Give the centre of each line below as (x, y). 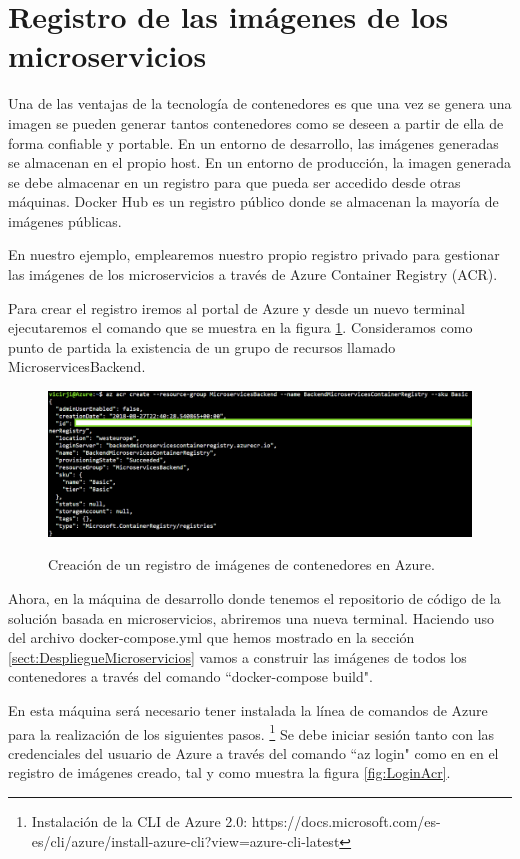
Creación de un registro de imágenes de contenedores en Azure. (241, 564)
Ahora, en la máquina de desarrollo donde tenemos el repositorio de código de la (254, 597)
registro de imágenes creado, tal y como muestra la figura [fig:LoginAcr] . (229, 772)
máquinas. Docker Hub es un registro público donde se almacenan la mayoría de (253, 201)
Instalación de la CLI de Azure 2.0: (139, 820)
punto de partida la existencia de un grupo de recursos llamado (202, 346)
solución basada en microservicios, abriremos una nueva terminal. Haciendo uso (251, 617)
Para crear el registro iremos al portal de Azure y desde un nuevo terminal (236, 307)
